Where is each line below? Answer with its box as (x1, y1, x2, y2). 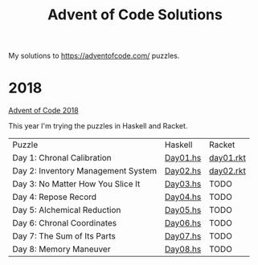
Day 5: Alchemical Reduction (12, 205, 121, 216)
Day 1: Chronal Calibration (12, 153, 113, 164)
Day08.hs (164, 243, 202, 255)
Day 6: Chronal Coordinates (12, 218, 117, 229)
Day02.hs (164, 165, 202, 177)
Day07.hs (164, 230, 202, 242)
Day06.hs (164, 218, 202, 229)
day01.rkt (208, 153, 247, 164)
